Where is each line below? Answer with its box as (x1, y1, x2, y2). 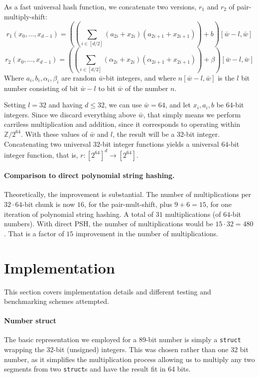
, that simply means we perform (143, 109, 241, 119)
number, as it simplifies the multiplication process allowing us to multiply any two (4, 354, 255, 364)
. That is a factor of (4, 228, 64, 238)
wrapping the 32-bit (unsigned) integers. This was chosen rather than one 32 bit (4, 344, 249, 355)
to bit (98, 83, 116, 93)
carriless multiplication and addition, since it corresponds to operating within (4, 119, 240, 129)
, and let (165, 99, 191, 110)
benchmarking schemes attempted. (4, 296, 109, 306)
